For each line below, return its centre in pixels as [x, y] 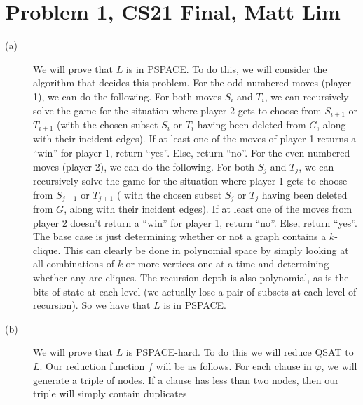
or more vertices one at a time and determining [227, 264]
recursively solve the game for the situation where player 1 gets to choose [190, 181]
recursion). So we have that [92, 305]
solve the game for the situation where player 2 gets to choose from [177, 110]
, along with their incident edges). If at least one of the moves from [208, 209]
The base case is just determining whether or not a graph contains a [180, 236]
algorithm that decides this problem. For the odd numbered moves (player [192, 82]
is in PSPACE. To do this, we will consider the [226, 68]
